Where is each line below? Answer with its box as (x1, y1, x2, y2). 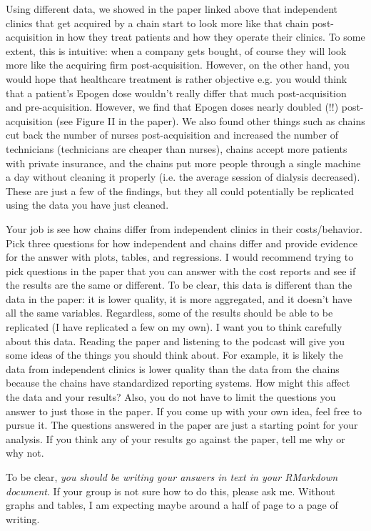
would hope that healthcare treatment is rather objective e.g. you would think (6, 71, 347, 86)
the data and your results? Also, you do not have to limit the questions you (6, 389, 336, 405)
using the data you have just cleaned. (6, 197, 169, 212)
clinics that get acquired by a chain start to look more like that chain (6, 15, 309, 30)
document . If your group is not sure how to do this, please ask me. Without (6, 483, 335, 498)
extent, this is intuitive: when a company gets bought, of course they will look (6, 43, 347, 58)
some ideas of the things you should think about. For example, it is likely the (6, 347, 343, 362)
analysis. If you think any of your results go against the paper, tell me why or (6, 431, 345, 446)
